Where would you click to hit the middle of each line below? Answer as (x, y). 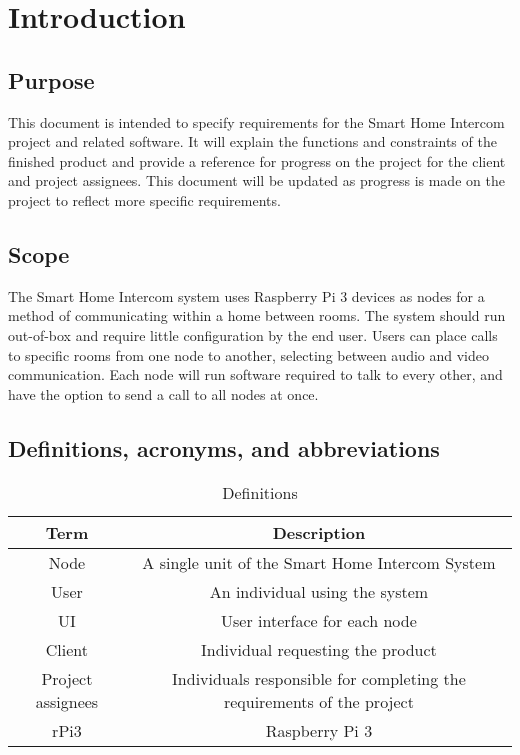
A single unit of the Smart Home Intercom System (319, 562)
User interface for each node (319, 620)
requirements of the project (318, 701)
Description (319, 532)
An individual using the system (319, 591)
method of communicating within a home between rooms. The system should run (257, 315)
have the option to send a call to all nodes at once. (163, 393)
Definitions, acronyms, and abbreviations (224, 447)
